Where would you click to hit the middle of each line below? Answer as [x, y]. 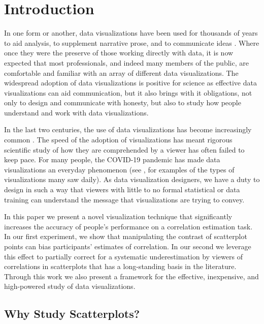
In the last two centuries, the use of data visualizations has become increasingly [128, 129]
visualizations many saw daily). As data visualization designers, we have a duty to [132, 179]
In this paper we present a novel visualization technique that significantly [118, 216]
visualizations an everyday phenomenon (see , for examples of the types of [119, 169]
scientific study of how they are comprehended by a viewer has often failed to [124, 149]
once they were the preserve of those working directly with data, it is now [119, 53]
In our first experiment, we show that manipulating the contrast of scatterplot [126, 236]
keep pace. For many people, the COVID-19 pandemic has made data [112, 159]
